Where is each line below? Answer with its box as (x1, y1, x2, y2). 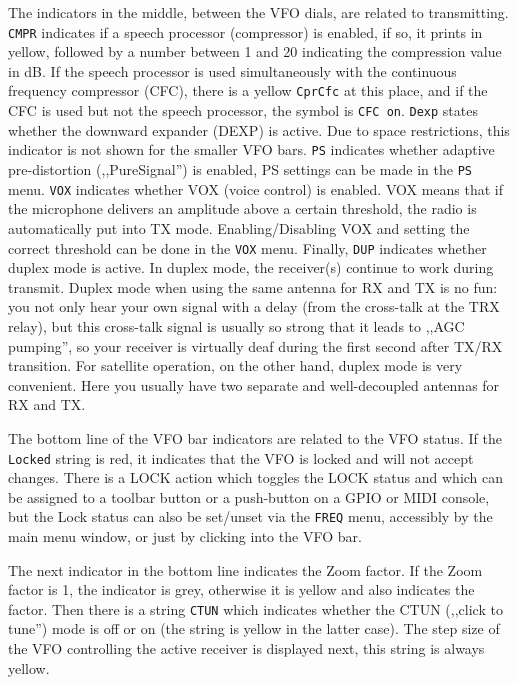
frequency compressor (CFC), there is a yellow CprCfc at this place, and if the (8, 80, 488, 101)
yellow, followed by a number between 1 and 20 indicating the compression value (8, 41, 502, 62)
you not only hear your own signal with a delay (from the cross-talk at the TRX (8, 296, 500, 317)
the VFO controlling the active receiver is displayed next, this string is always (8, 638, 485, 659)
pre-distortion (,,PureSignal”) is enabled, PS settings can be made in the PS (8, 159, 472, 179)
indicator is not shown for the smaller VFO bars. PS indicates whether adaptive (8, 139, 495, 160)
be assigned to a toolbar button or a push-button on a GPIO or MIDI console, (8, 486, 490, 507)
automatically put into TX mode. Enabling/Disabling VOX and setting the (8, 217, 470, 238)
